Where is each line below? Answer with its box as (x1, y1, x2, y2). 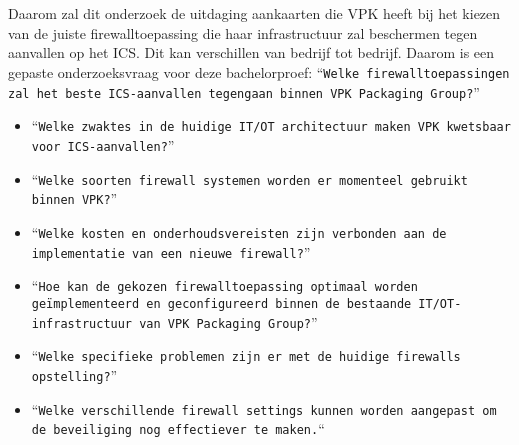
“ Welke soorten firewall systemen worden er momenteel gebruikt (31, 168, 468, 189)
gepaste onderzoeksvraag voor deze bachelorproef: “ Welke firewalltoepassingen (8, 61, 510, 82)
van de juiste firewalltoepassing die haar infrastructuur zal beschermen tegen (8, 22, 478, 43)
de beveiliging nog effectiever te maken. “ (31, 418, 325, 439)
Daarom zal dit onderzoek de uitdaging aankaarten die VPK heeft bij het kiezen (8, 3, 501, 24)
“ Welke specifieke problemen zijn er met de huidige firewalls (31, 345, 461, 366)
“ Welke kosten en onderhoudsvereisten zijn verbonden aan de (31, 221, 447, 242)
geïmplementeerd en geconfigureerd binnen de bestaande (31, 296, 412, 311)
